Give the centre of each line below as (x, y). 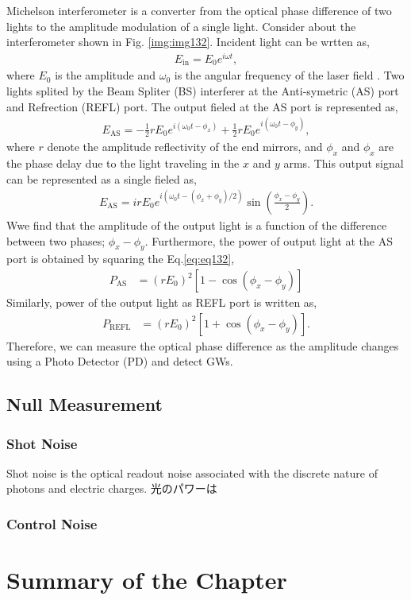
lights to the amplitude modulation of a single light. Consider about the (181, 26)
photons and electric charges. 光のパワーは (112, 488)
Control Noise (52, 523)
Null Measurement (85, 404)
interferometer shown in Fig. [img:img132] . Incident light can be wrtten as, (188, 42)
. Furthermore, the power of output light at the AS (269, 240)
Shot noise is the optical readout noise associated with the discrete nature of (192, 472)
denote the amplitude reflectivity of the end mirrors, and (185, 147)
